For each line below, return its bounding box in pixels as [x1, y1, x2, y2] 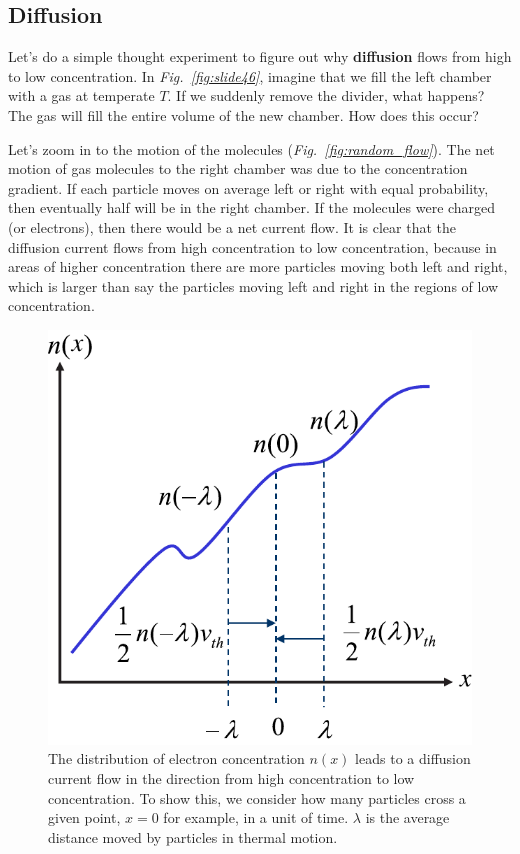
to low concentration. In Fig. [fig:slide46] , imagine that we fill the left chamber [8, 65, 492, 86]
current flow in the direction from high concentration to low [48, 768, 415, 789]
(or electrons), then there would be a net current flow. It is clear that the [8, 216, 456, 237]
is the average [365, 807, 450, 828]
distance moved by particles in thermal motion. [48, 826, 338, 847]
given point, [48, 807, 121, 828]
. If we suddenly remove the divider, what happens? [167, 85, 485, 106]
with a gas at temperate [8, 85, 155, 106]
